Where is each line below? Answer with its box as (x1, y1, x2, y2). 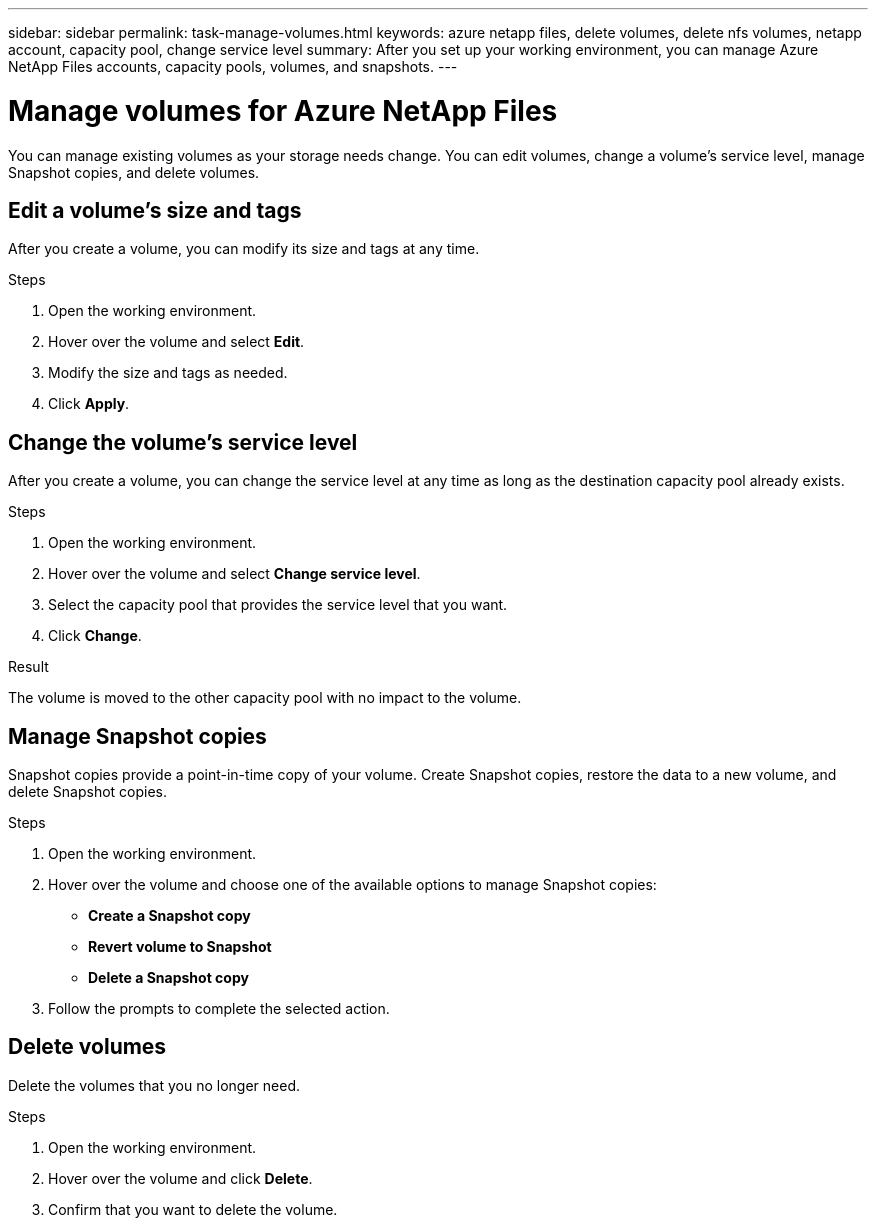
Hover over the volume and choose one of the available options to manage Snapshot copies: (48, 876, 657, 894)
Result (8, 658, 49, 676)
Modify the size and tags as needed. (48, 364, 288, 382)
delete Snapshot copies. (8, 783, 168, 801)
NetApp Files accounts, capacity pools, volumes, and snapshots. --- (8, 58, 458, 75)
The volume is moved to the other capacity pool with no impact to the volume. (8, 689, 522, 707)
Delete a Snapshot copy (88, 969, 249, 987)
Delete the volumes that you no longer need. (8, 1076, 300, 1094)
